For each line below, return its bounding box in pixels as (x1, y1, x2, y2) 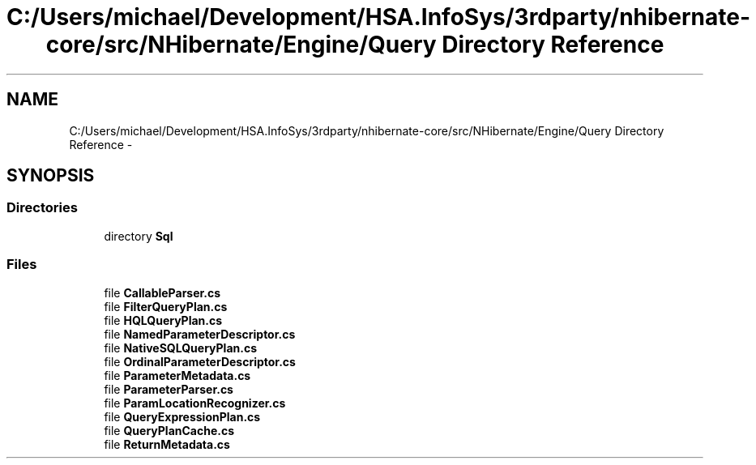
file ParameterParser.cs (104, 382, 233, 396)
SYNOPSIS (6, 165, 95, 186)
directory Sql (104, 228, 173, 243)
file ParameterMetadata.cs (104, 368, 251, 382)
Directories (6, 199, 78, 216)
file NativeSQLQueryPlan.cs (104, 340, 257, 355)
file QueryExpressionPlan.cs (104, 409, 261, 424)
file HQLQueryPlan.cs (104, 313, 223, 327)
